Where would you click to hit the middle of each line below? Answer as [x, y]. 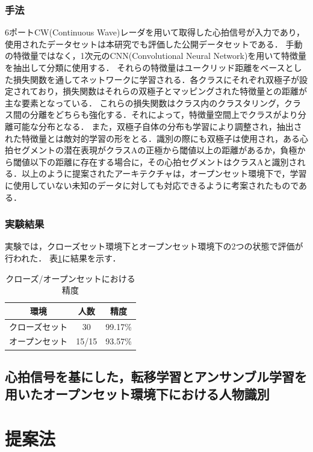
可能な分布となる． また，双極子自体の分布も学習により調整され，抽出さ [157, 126]
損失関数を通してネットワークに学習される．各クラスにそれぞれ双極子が [156, 79]
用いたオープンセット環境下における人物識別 [137, 394]
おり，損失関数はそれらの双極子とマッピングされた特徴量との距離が [173, 91]
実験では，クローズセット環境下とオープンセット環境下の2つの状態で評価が [154, 246]
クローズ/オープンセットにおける [70, 278]
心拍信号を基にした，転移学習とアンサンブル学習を [156, 376]
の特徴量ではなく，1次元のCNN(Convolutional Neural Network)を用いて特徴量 [156, 56]
